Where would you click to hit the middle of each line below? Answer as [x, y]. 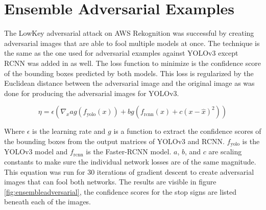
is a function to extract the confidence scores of [187, 131]
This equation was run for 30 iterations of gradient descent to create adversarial [129, 171]
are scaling [225, 151]
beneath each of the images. [48, 202]
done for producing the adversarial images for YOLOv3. [92, 93]
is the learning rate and [69, 131]
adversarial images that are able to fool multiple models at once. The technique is [132, 43]
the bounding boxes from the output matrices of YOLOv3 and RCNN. [114, 141]
